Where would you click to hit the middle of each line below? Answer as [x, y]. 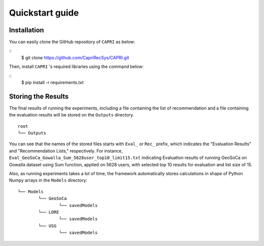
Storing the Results [39, 96]
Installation [26, 30]
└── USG [47, 226]
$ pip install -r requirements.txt [53, 83]
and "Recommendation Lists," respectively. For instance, [66, 151]
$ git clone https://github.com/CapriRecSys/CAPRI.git [75, 57]
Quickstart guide [44, 13]
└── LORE [49, 212]
